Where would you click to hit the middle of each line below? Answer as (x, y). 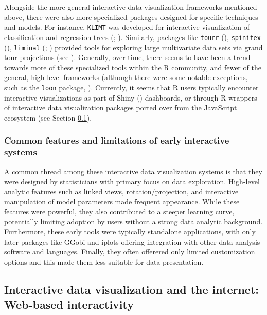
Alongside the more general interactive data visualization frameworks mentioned (131, 7)
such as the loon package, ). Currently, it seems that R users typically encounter (131, 87)
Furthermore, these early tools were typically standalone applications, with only (130, 232)
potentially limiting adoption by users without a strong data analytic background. (133, 221)
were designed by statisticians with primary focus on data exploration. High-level (132, 181)
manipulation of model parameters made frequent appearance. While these (122, 201)
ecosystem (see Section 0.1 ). (48, 117)
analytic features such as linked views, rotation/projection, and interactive (121, 191)
